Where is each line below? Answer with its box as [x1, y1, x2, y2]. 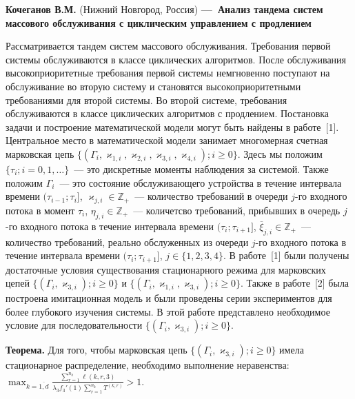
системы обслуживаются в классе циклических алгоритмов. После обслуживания [6, 52, 347, 66]
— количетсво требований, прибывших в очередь [133, 203, 341, 217]
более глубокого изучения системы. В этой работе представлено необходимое [6, 304, 330, 318]
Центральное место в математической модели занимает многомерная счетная [6, 133, 328, 147]
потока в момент [6, 203, 75, 217]
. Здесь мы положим [237, 146, 323, 161]
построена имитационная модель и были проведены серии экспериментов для [6, 291, 332, 305]
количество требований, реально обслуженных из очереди [6, 234, 249, 249]
